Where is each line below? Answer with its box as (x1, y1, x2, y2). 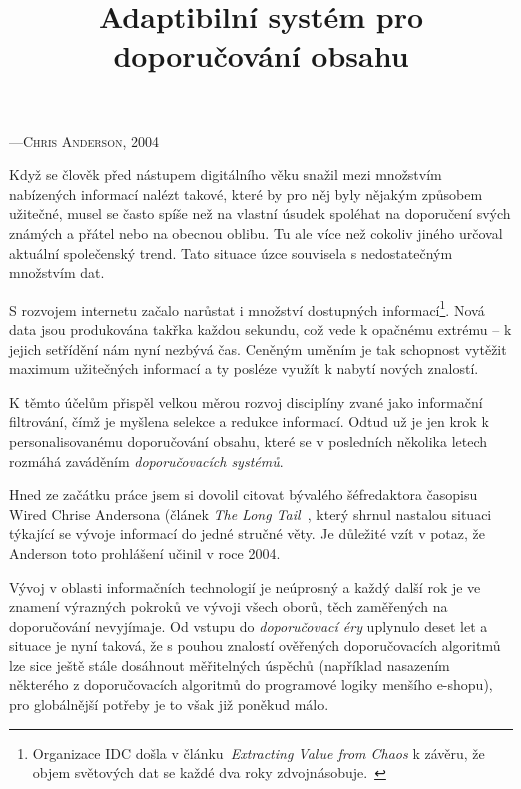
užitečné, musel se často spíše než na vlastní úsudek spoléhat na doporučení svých (9, 203, 511, 224)
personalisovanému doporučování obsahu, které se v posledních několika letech (9, 430, 488, 451)
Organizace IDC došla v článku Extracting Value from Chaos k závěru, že (32, 742, 485, 763)
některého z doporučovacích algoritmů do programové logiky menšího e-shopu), (9, 674, 493, 695)
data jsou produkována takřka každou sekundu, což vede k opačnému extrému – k (9, 318, 512, 339)
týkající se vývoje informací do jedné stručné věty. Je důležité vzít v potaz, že (9, 523, 486, 544)
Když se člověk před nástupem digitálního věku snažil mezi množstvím (9, 164, 442, 185)
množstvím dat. (9, 262, 105, 283)
